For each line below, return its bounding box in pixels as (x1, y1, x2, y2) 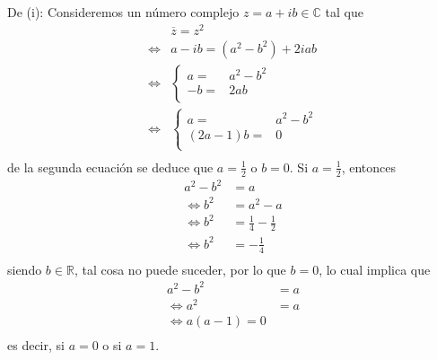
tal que (325, 3, 363, 21)
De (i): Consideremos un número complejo (7, 3, 240, 21)
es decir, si (7, 335, 65, 354)
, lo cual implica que (319, 259, 431, 278)
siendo (7, 259, 42, 278)
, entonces (341, 157, 397, 176)
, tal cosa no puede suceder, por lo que (74, 259, 286, 278)
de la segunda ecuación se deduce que (7, 157, 214, 176)
